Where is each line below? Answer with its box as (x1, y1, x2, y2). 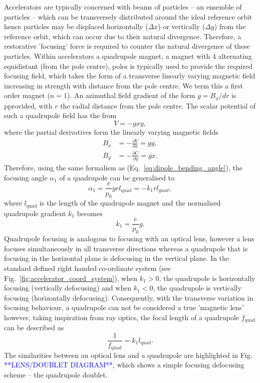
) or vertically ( (158, 21, 205, 32)
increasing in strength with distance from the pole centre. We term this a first (4, 80, 243, 90)
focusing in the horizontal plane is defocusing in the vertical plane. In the (4, 253, 229, 263)
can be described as (4, 322, 64, 333)
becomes (77, 208, 103, 218)
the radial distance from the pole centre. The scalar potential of (60, 100, 256, 111)
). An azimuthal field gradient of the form (67, 90, 195, 101)
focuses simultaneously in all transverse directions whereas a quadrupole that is (4, 243, 248, 253)
